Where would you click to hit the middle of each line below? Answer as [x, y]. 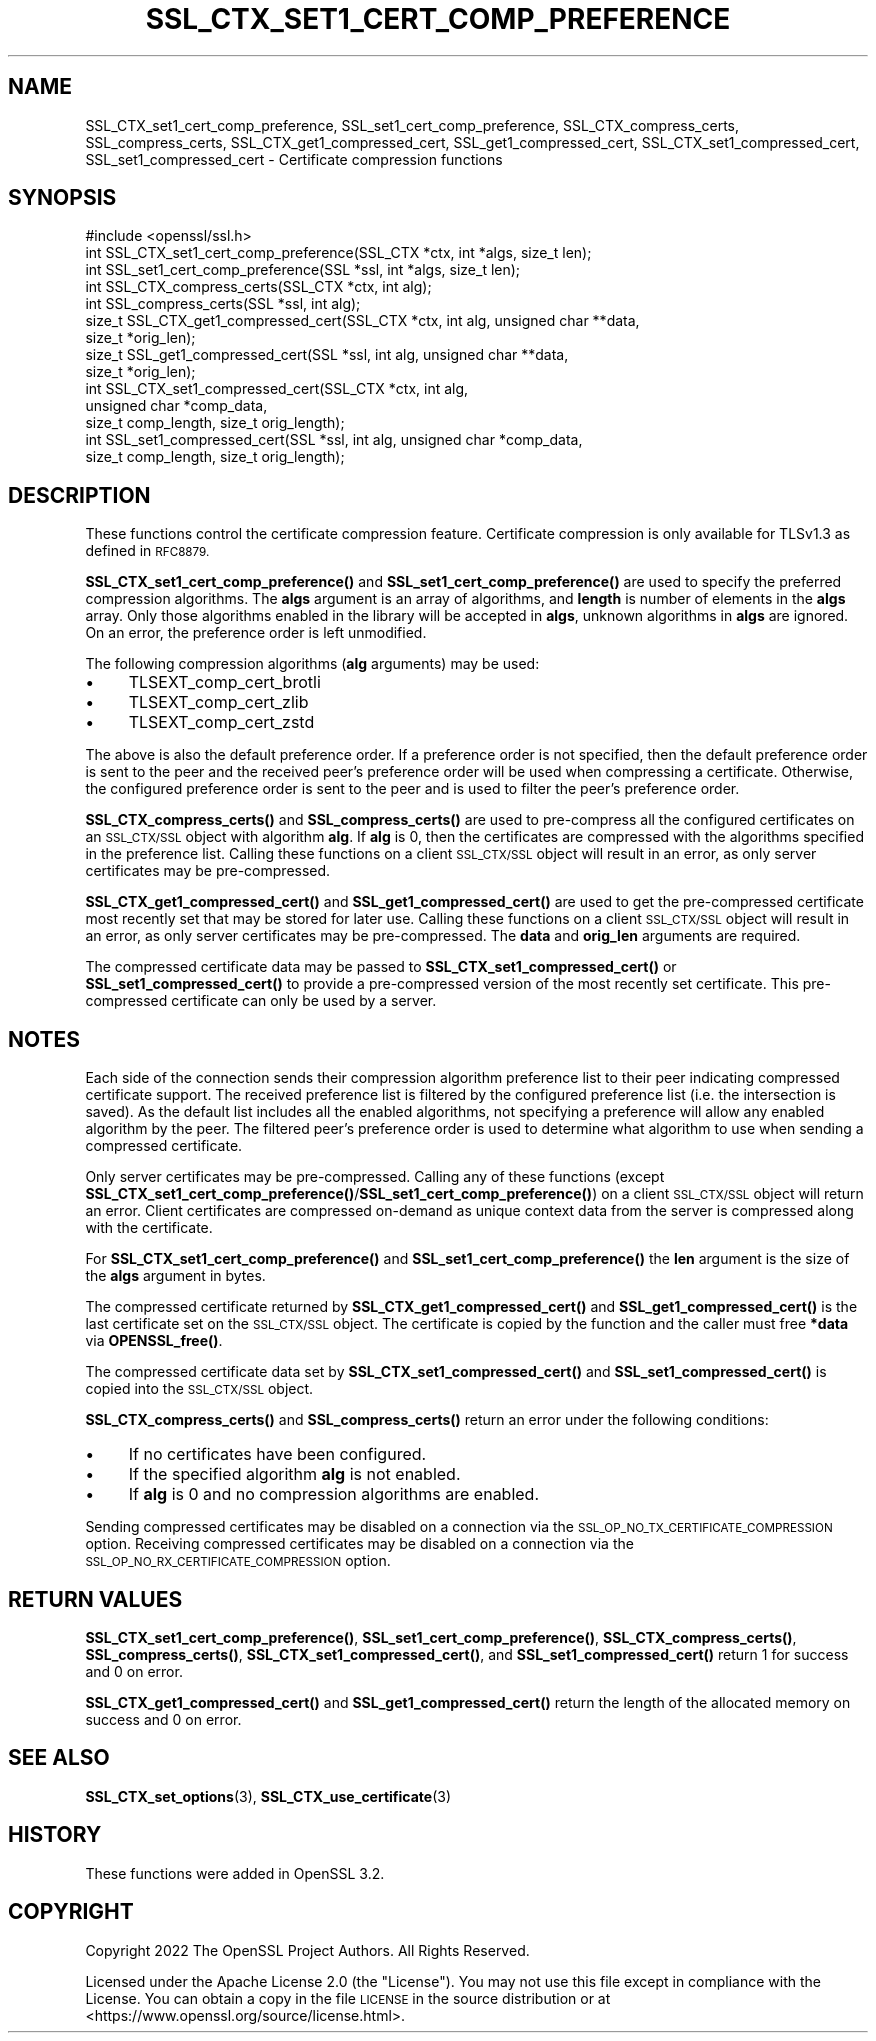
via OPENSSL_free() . [154, 1341]
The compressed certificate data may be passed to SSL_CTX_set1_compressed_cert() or [381, 967]
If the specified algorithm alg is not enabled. [294, 1474]
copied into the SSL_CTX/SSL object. [199, 1389]
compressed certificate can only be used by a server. [261, 1001]
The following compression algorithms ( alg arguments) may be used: [312, 664]
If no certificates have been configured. [277, 1454]
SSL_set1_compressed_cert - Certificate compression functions [294, 159]
